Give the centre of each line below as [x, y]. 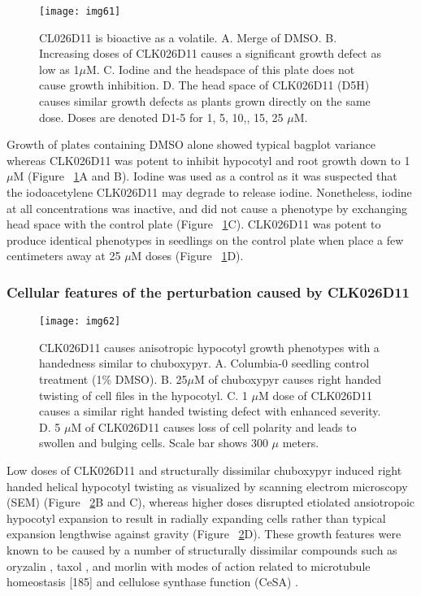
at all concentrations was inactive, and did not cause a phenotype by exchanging [207, 208]
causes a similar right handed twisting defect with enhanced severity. [210, 411]
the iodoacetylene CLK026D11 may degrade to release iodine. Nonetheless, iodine [209, 192]
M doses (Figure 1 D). [187, 256]
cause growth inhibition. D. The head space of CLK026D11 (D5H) [204, 85]
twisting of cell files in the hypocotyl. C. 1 [143, 395]
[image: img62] [80, 322]
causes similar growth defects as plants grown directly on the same [205, 101]
